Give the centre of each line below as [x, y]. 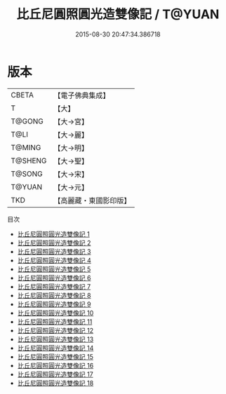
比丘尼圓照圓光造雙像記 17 [55, 374]
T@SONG [27, 174]
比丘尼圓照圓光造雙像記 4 [54, 260]
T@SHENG [29, 161]
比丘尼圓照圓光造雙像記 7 [54, 286]
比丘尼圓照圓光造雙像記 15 [55, 356]
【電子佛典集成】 [82, 95]
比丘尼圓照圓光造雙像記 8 [54, 295]
